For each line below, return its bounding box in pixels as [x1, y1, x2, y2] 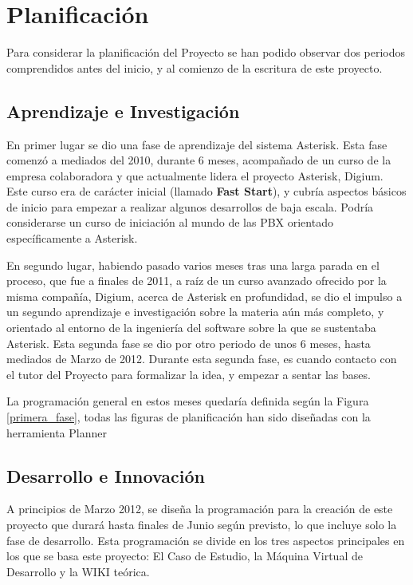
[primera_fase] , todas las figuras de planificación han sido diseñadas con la [6, 409, 371, 425]
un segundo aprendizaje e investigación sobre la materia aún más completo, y [6, 303, 384, 320]
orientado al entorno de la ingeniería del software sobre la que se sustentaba [6, 319, 376, 336]
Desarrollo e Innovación [6, 463, 205, 488]
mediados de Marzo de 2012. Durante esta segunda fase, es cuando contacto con [6, 350, 397, 367]
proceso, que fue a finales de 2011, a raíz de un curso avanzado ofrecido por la [6, 272, 387, 289]
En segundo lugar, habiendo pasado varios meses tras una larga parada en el [6, 256, 380, 273]
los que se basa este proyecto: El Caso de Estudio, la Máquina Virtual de [6, 547, 363, 564]
